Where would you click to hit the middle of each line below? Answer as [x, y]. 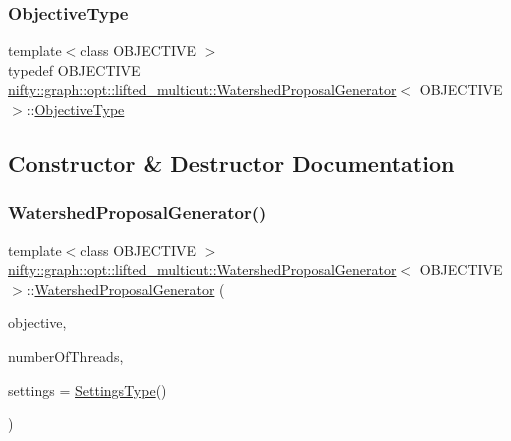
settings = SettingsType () [87, 389]
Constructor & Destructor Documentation [231, 162]
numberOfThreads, [66, 355]
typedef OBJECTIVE [74, 69]
